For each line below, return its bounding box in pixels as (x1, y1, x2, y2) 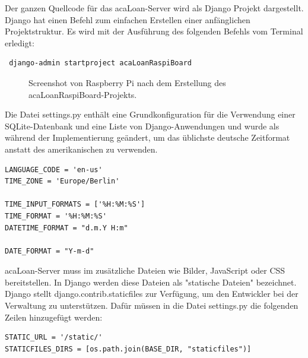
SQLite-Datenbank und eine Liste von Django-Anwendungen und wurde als (5, 119, 280, 132)
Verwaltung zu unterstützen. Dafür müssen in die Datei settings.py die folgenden (5, 299, 299, 312)
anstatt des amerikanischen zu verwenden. (5, 142, 158, 155)
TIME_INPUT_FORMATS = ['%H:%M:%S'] (5, 200, 145, 209)
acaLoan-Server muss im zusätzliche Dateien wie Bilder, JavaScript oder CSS (5, 264, 285, 277)
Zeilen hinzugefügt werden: (5, 311, 103, 323)
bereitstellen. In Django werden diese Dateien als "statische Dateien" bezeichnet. (5, 275, 297, 288)
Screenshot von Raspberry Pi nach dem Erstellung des (28, 76, 226, 88)
